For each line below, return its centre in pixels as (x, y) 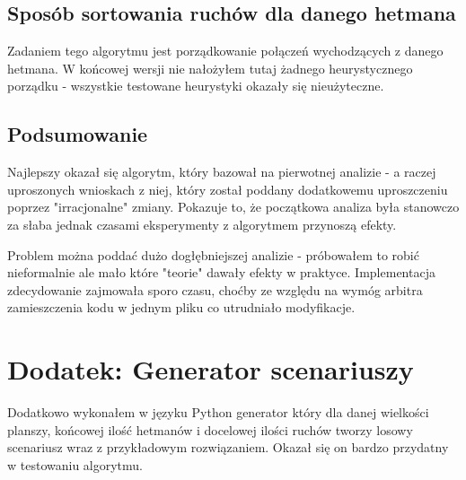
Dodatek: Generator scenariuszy (211, 369)
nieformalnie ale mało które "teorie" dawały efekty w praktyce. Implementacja (221, 272)
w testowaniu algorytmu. (75, 464)
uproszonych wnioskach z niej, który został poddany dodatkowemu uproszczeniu (228, 189)
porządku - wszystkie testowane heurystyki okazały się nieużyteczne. (196, 86)
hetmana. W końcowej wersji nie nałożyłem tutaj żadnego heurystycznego (210, 68)
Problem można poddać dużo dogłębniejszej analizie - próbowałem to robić (213, 254)
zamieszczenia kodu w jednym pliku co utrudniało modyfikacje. (181, 307)
